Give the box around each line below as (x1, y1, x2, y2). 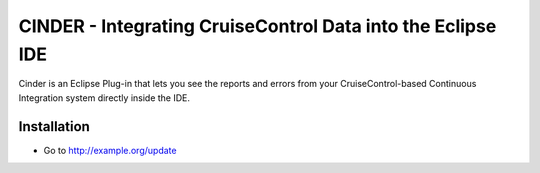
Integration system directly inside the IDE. (18, 91, 190, 104)
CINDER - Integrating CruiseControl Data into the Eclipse (18, 15, 497, 37)
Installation (18, 118, 90, 135)
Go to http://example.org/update (43, 144, 177, 156)
